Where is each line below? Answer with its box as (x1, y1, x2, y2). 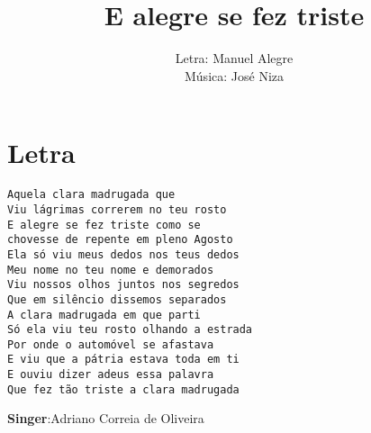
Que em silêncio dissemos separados (7, 293, 227, 306)
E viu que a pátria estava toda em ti (7, 353, 240, 366)
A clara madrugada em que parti (7, 308, 201, 321)
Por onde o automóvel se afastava (7, 338, 214, 351)
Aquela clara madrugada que (7, 188, 176, 202)
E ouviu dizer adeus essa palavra (7, 368, 214, 382)
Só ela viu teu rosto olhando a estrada (7, 323, 253, 337)
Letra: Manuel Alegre (175, 49, 294, 68)
